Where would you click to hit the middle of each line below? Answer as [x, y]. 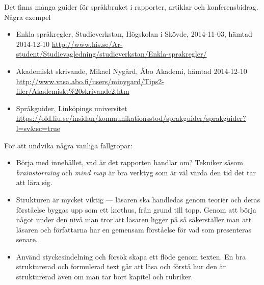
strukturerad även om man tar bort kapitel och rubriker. [104, 277]
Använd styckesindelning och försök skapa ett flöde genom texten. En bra [131, 256]
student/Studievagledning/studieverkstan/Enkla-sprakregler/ [111, 54]
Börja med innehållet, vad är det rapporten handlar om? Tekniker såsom [129, 162]
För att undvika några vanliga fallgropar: [68, 145]
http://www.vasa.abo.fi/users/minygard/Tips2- [90, 81]
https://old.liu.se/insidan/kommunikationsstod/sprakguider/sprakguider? [131, 118]
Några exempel [28, 17]
